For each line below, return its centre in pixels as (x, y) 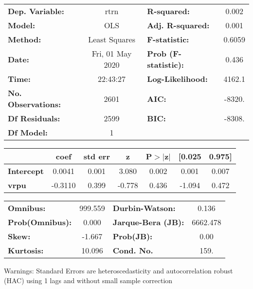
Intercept (26, 171)
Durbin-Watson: (144, 208)
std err (97, 156)
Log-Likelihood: (177, 79)
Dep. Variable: (36, 11)
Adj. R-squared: (178, 25)
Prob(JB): (133, 236)
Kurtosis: (26, 250)
